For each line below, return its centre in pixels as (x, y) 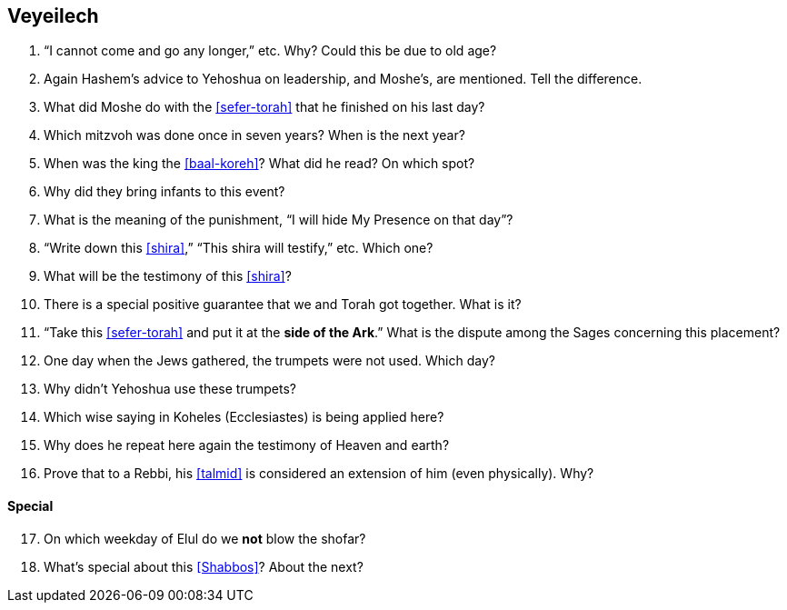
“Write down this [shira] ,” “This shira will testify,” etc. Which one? (239, 248)
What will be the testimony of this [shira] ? (168, 276)
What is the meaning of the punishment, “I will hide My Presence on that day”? (279, 220)
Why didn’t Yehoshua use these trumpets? (170, 389)
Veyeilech (53, 16)
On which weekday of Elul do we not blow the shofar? (205, 538)
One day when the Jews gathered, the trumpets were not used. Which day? (269, 361)
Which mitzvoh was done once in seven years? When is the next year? (254, 135)
